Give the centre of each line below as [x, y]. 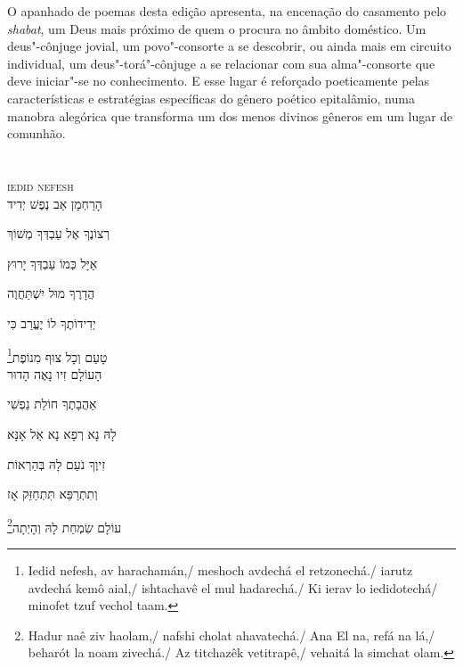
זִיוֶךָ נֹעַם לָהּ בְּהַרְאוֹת [57, 463]
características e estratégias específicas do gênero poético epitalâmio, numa [211, 98]
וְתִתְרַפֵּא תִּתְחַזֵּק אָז [53, 494]
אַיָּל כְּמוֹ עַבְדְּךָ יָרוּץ [53, 263]
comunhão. [37, 133]
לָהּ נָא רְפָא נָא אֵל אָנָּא [62, 433]
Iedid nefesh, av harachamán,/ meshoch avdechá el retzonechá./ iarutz [220, 569]
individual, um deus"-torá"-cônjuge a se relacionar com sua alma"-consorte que [221, 63]
